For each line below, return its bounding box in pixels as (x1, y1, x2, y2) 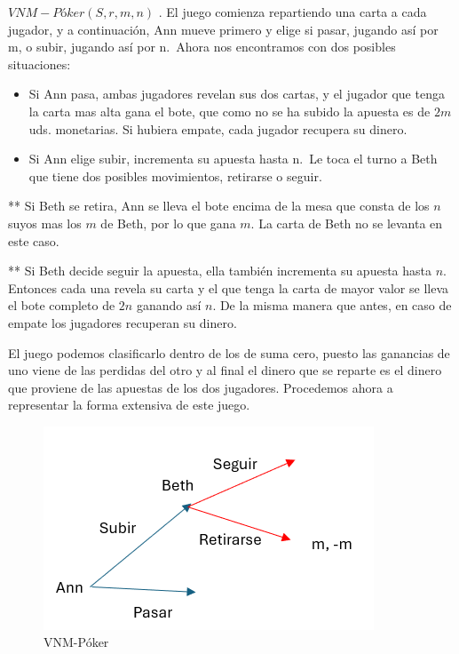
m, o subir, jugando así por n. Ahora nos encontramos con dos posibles (8, 37, 396, 56)
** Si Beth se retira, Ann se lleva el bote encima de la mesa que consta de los (8, 196, 430, 215)
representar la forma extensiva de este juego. (8, 395, 250, 414)
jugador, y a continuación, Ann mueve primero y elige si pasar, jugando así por (8, 20, 439, 38)
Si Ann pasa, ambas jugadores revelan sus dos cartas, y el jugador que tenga (28, 84, 445, 103)
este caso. (8, 231, 59, 250)
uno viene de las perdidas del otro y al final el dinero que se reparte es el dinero (8, 361, 442, 379)
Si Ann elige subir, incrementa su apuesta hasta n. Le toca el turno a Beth (28, 149, 438, 168)
